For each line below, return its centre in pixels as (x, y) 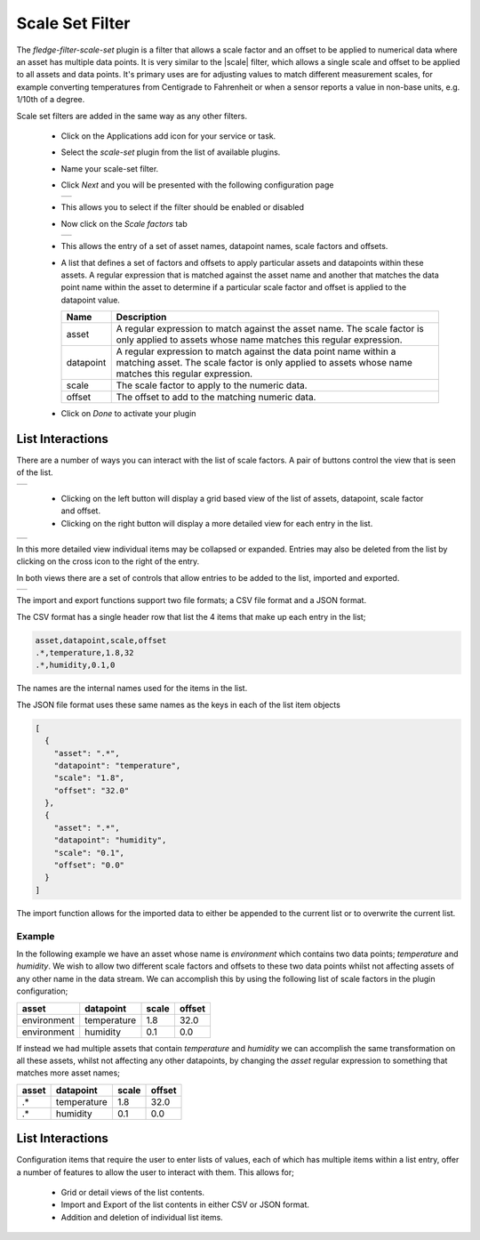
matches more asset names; (68, 1073)
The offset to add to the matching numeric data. (216, 398)
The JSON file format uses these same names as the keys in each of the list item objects (179, 705)
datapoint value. (90, 300)
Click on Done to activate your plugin (128, 414)
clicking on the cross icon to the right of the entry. (108, 561)
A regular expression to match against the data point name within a (256, 351)
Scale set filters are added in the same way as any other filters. (132, 116)
